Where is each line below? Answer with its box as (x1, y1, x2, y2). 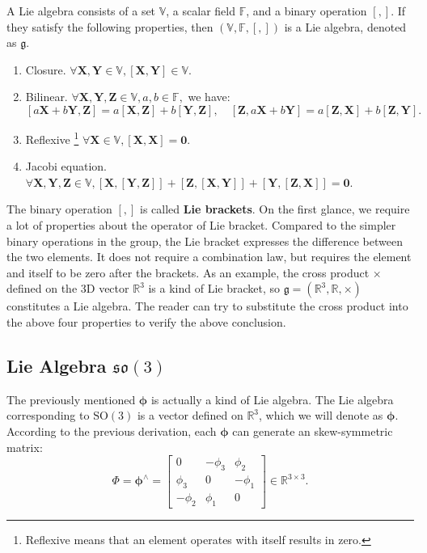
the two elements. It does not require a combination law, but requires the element (6, 248, 412, 265)
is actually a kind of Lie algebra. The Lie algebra (150, 390, 394, 407)
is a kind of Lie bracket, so (148, 280, 281, 297)
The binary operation (6, 201, 112, 217)
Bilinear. (25, 88, 68, 105)
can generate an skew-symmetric (232, 422, 393, 439)
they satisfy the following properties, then (6, 18, 213, 35)
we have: (188, 88, 230, 105)
